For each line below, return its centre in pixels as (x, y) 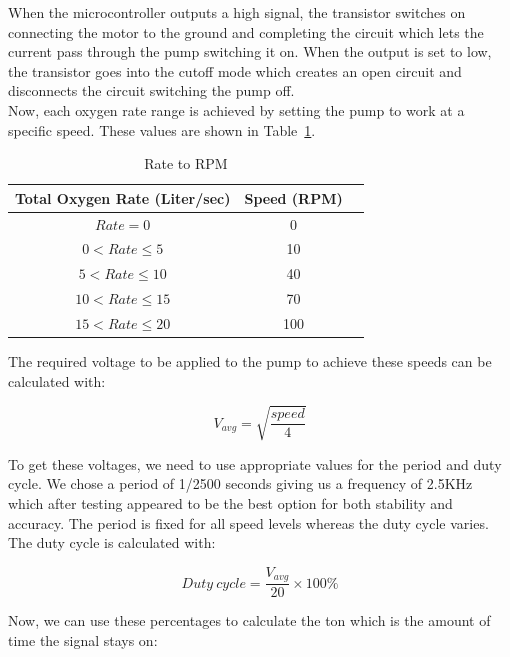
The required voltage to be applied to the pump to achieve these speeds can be (250, 361)
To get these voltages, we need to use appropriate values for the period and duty (255, 463)
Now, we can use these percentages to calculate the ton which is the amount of (249, 620)
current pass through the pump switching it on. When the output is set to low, (250, 51)
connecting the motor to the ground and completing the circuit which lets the (246, 31)
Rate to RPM (186, 163)
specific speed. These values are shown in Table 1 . (162, 129)
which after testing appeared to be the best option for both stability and (230, 502)
